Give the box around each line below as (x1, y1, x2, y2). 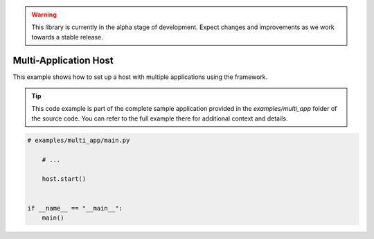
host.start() (42, 175, 87, 183)
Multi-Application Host (12, 54, 114, 66)
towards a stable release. (31, 33, 103, 41)
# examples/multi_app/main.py (27, 136, 130, 144)
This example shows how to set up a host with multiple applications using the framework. (12, 73, 268, 81)
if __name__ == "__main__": (27, 204, 123, 212)
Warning (31, 10, 57, 19)
